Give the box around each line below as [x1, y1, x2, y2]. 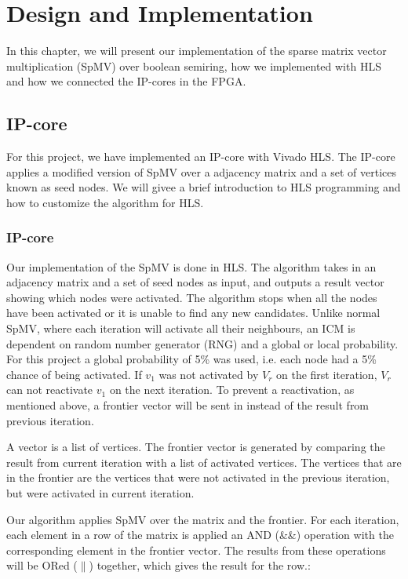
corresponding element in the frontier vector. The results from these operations [6, 541, 386, 558]
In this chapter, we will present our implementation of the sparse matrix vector [6, 42, 387, 59]
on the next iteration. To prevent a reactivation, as [109, 381, 355, 398]
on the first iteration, [276, 366, 377, 382]
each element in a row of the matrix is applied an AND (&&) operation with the [6, 526, 394, 543]
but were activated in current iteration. [6, 485, 195, 501]
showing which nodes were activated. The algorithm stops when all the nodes [6, 289, 377, 305]
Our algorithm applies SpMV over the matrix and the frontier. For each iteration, [6, 511, 399, 527]
